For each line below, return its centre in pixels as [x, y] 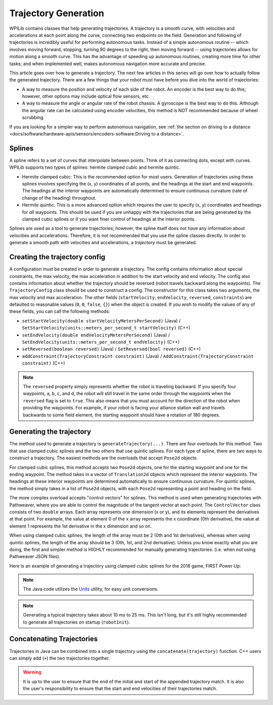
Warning [32, 672]
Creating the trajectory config [57, 257]
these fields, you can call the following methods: [60, 311]
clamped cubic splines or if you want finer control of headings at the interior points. [109, 219]
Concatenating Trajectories [54, 639]
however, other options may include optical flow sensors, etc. [86, 97]
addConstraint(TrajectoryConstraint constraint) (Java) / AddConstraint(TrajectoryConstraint [138, 356]
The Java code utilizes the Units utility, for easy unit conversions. [91, 589]
